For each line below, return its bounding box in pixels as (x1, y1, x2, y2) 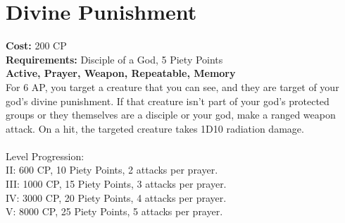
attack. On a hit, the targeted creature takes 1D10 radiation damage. (6, 121, 304, 135)
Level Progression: (6, 148, 84, 163)
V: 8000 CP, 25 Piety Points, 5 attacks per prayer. (6, 204, 223, 219)
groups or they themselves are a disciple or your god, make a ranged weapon (6, 107, 336, 122)
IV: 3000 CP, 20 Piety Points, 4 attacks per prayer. (6, 190, 227, 205)
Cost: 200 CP (6, 38, 67, 53)
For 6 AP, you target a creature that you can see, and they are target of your (6, 79, 339, 94)
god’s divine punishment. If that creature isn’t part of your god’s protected (6, 93, 330, 108)
